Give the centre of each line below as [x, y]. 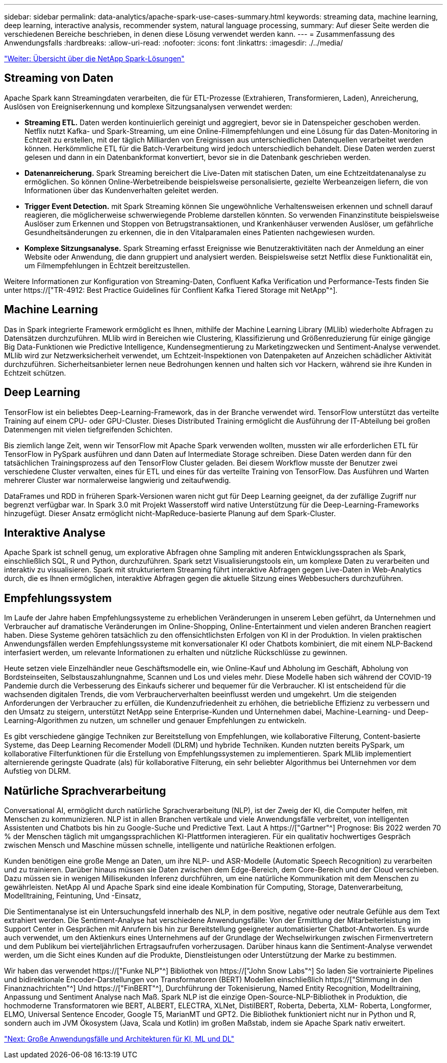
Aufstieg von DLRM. [38, 771]
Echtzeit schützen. [35, 373]
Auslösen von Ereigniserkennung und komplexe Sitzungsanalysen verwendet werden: [148, 106]
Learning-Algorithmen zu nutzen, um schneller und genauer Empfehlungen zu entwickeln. [155, 721]
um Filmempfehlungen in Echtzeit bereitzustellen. [107, 265]
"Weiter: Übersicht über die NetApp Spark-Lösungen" [94, 59]
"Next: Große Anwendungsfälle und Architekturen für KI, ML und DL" [119, 1039]
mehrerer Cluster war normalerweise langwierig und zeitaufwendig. [118, 480]
